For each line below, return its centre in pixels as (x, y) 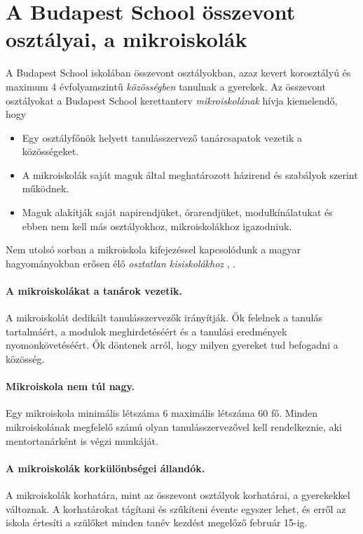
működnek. (46, 188)
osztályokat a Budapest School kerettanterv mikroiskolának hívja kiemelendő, (172, 100)
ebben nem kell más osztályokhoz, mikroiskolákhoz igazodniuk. (157, 226)
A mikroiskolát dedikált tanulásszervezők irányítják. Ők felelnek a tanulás (164, 318)
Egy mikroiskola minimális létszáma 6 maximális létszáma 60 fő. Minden (162, 413)
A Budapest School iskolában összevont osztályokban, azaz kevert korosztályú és (178, 73)
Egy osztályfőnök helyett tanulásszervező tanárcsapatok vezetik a (162, 137)
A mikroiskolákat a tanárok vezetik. (94, 291)
